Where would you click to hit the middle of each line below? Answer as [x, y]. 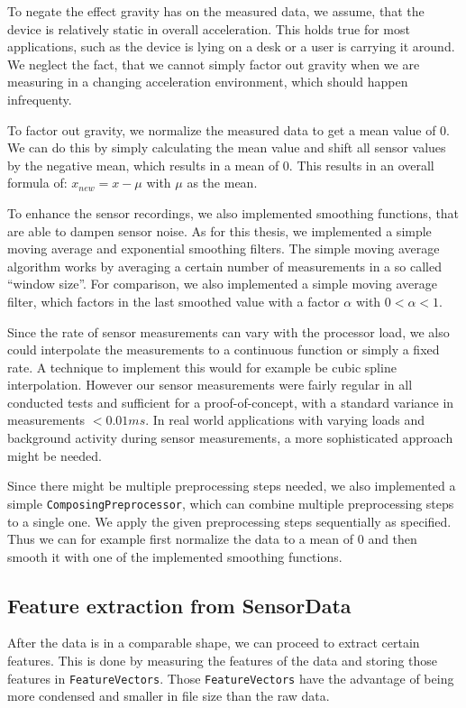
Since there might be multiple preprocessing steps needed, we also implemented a [232, 486]
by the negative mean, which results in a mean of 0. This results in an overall [221, 165]
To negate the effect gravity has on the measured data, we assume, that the [216, 11]
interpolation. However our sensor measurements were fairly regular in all [210, 385]
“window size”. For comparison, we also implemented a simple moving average [222, 284]
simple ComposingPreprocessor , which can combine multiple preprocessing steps [231, 503]
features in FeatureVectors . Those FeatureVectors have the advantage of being [231, 678]
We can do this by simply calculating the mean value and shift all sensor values [227, 147]
